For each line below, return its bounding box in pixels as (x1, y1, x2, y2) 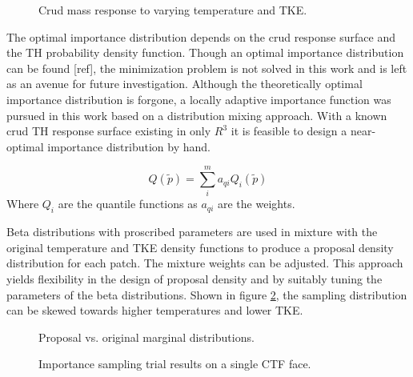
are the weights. (217, 195, 295, 212)
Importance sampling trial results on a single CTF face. (38, 355, 311, 372)
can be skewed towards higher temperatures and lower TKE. (6, 302, 303, 319)
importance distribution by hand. (47, 138, 211, 154)
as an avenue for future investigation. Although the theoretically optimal (6, 75, 363, 92)
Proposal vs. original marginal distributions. (38, 328, 255, 345)
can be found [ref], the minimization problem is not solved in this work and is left (6, 59, 407, 76)
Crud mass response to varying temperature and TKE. (38, 2, 307, 18)
